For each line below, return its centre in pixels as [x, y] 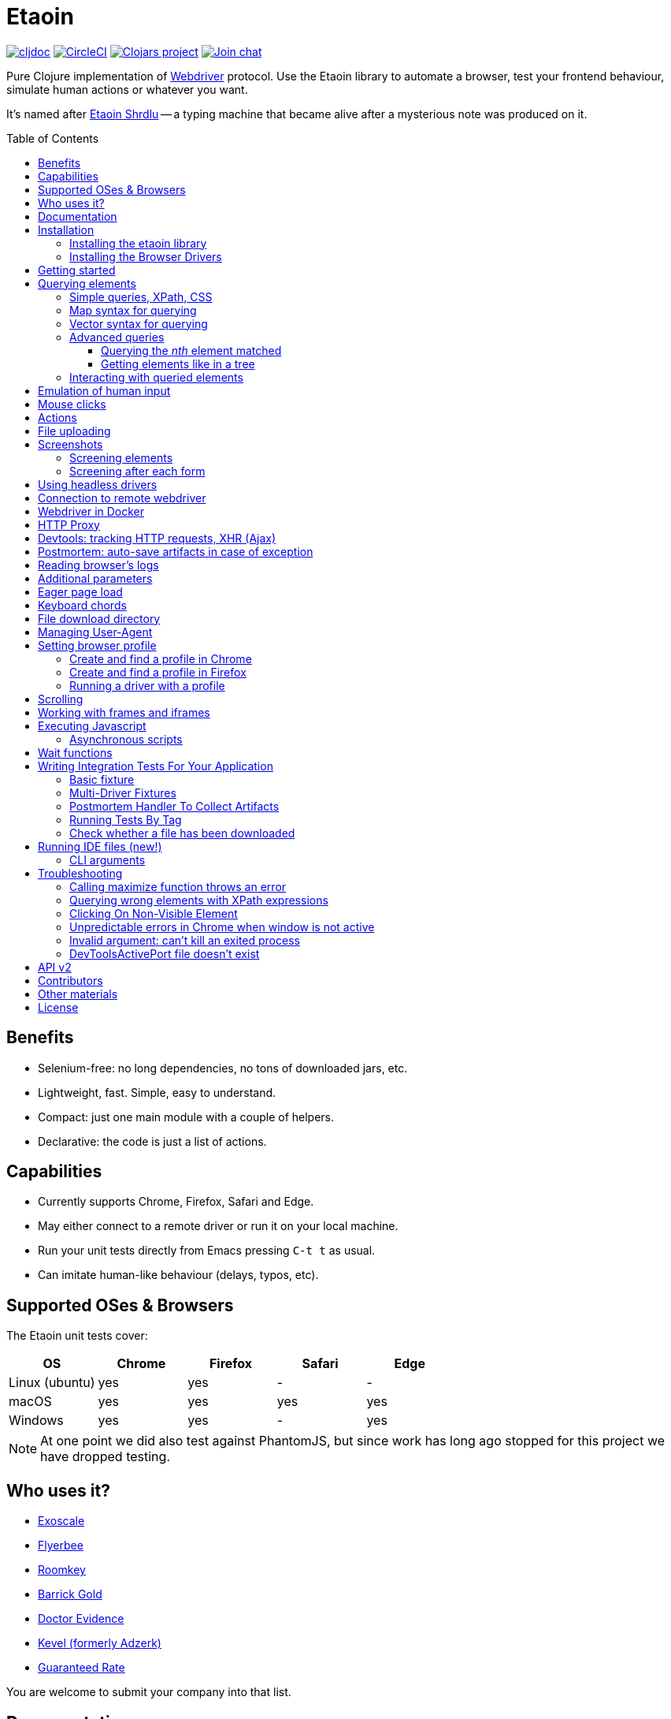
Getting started [77, 270]
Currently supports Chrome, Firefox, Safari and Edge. [176, 1202]
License [58, 1007]
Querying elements [87, 283]
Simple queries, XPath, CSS [141, 296]
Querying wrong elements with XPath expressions [199, 900]
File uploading [74, 431]
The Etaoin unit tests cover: [77, 1336]
